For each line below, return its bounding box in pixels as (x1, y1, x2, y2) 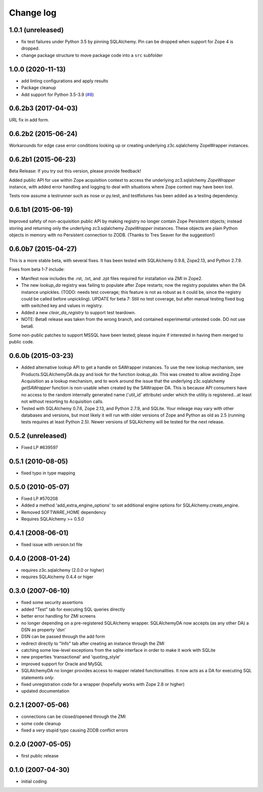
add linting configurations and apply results (21, 78, 109, 84)
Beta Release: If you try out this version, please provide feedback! (9, 168, 141, 174)
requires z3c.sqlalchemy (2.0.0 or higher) (21, 567, 105, 573)
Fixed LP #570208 (21, 496, 58, 502)
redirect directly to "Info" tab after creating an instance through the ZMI (21, 641, 165, 646)
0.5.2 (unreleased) (9, 432, 67, 440)
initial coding (21, 778, 47, 784)
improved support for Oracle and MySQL (21, 660, 103, 667)
